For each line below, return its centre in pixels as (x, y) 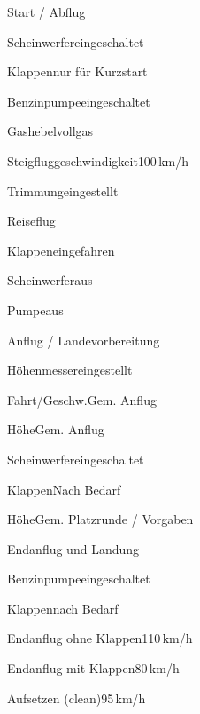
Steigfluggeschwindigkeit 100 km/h (98, 160)
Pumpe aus (35, 309)
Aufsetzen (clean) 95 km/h (77, 698)
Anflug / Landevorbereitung (84, 340)
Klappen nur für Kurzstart (77, 71)
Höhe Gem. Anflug (56, 429)
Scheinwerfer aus (50, 280)
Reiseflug (31, 221)
